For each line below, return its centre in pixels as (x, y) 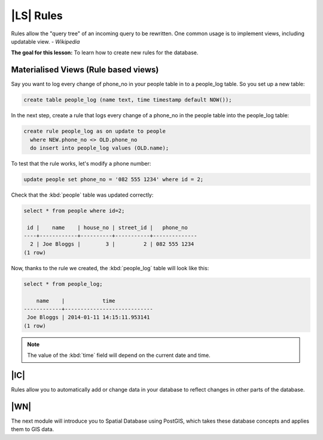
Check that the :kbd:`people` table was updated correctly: (82, 195)
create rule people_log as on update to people (95, 131)
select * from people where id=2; (74, 210)
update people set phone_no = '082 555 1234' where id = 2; (114, 179)
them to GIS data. (33, 429)
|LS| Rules (37, 16)
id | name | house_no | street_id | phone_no (107, 227)
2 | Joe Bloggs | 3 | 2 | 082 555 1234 (112, 244)
